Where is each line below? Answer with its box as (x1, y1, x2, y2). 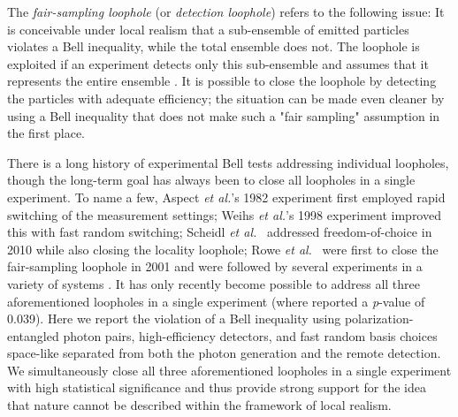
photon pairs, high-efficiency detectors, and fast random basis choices (63, 326, 438, 345)
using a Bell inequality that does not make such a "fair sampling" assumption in (7, 106, 440, 125)
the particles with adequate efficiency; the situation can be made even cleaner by (7, 88, 445, 107)
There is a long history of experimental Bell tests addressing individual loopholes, (7, 153, 449, 171)
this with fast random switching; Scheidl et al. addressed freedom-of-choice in (7, 223, 432, 241)
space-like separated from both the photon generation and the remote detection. (7, 344, 441, 362)
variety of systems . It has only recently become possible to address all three (7, 274, 420, 292)
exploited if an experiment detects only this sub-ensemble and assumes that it (7, 54, 429, 72)
